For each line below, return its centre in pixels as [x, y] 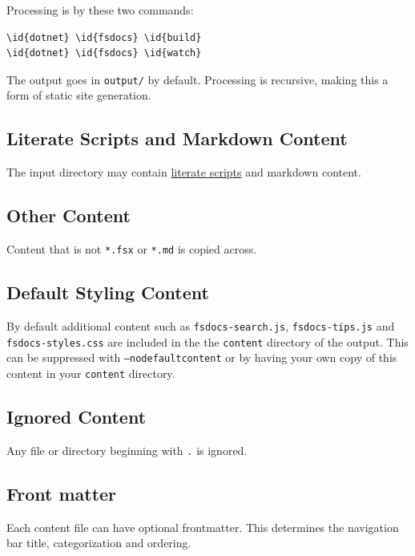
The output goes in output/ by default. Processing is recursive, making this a [197, 79]
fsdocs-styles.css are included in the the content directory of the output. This [207, 341]
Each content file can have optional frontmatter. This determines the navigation [203, 527]
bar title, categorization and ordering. [99, 543]
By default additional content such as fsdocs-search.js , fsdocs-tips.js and [201, 325]
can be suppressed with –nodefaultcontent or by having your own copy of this [202, 357]
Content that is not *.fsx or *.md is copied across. [132, 249]
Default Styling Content [108, 292]
